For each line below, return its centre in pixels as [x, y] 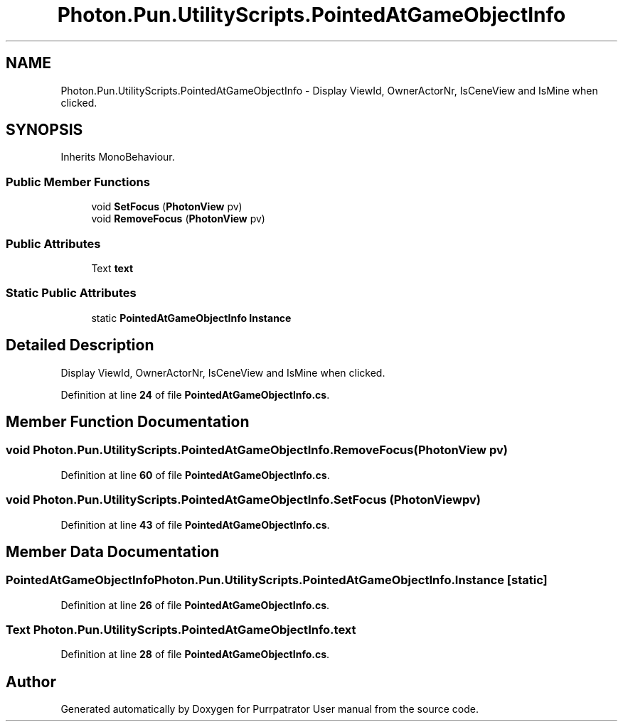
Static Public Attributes [71, 293]
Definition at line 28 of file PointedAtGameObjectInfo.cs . [195, 655]
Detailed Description [80, 345]
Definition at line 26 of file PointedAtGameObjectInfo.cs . [195, 605]
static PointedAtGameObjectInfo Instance [191, 318]
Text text [112, 268]
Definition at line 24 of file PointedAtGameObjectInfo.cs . [195, 394]
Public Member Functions [78, 182]
